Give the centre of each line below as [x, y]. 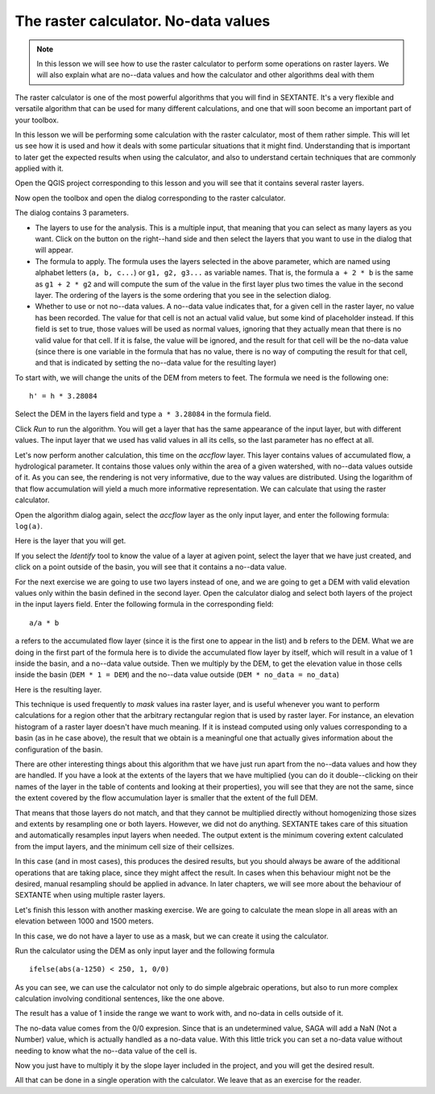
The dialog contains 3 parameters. [72, 213]
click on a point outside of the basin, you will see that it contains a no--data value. [151, 567]
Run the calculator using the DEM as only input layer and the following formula [145, 951]
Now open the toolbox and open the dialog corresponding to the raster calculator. [150, 198]
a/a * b [44, 623]
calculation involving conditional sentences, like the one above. [120, 999]
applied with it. [39, 168]
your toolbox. [37, 120]
